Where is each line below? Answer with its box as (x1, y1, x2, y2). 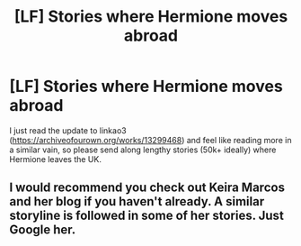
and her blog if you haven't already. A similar (9, 194, 265, 209)
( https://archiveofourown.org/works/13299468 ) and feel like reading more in (9, 134, 292, 145)
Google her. (9, 223, 76, 238)
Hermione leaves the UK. (9, 153, 102, 164)
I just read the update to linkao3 (9, 124, 128, 136)
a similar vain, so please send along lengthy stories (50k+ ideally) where (9, 144, 277, 155)
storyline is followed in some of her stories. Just (9, 208, 285, 223)
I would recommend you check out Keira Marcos (9, 180, 286, 196)
